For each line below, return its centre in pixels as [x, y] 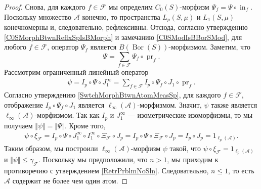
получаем [18, 125]
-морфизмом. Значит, [169, 104]
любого [15, 47]
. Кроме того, [85, 125]
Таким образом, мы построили [51, 148]
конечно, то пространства [121, 16]
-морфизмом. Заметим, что [209, 47]
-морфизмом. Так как [67, 115]
